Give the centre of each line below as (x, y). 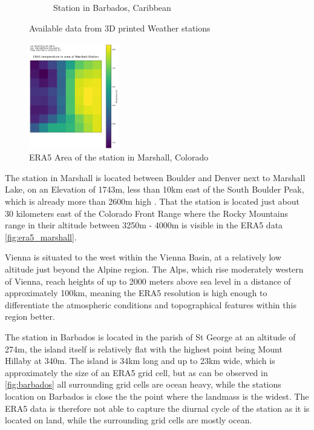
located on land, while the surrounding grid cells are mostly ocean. (129, 420)
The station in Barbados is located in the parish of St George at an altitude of (150, 336)
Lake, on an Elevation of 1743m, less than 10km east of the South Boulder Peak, (155, 189)
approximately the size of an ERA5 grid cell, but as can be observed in (136, 372)
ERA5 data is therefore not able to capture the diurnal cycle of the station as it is (157, 408)
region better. (30, 316)
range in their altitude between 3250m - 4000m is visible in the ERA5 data (144, 225)
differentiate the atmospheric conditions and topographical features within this (151, 304)
